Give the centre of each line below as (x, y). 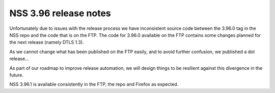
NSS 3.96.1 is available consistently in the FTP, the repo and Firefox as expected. (94, 84)
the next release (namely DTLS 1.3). (47, 42)
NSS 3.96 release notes (60, 13)
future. (17, 75)
